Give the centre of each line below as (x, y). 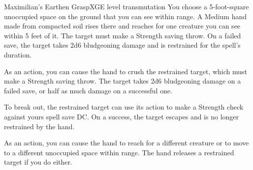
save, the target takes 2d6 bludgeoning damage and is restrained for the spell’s (122, 45)
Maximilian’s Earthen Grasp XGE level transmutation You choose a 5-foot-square (126, 6)
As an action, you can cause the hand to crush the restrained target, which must (126, 71)
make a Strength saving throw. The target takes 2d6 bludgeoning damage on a (123, 81)
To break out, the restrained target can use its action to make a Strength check (124, 107)
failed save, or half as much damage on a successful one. (88, 90)
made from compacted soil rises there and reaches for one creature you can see (122, 26)
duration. (18, 54)
